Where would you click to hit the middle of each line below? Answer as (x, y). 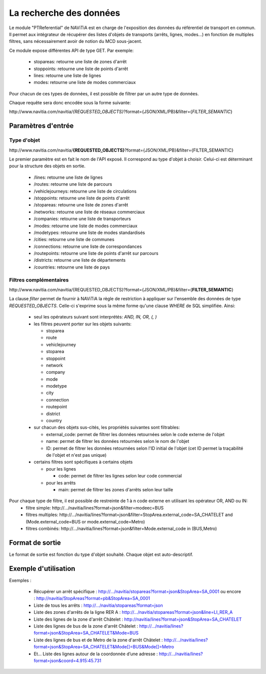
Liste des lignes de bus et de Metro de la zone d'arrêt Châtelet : (98, 640)
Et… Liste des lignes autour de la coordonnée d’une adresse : (96, 654)
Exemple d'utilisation (42, 569)
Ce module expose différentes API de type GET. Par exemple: (71, 50)
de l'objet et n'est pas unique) (76, 455)
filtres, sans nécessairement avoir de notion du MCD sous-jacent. (76, 41)
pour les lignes (61, 469)
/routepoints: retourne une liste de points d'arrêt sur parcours (96, 253)
